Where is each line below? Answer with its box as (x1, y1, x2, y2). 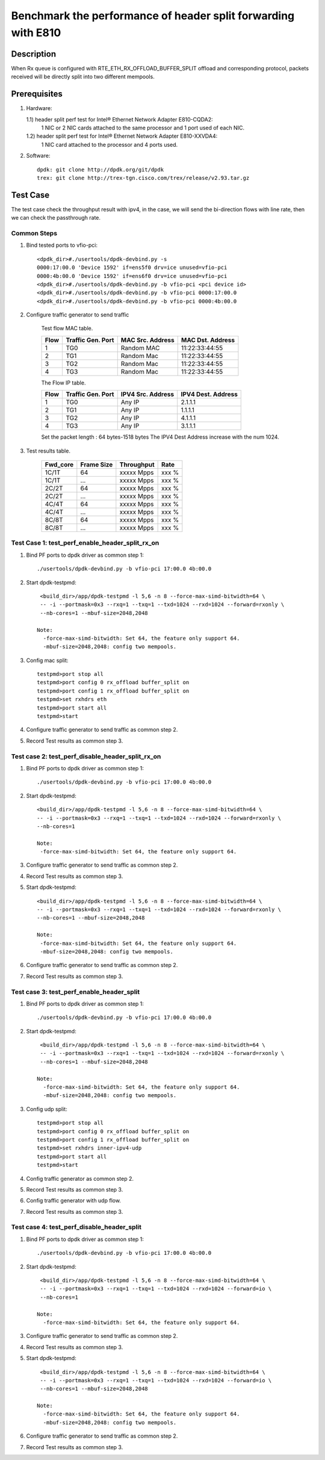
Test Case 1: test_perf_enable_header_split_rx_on (11, 539, 159, 547)
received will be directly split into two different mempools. (11, 73, 155, 81)
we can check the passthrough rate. (11, 214, 101, 221)
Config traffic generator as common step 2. (26, 1175, 134, 1182)
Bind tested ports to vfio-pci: (26, 241, 97, 249)
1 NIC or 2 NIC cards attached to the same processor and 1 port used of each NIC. (41, 124, 245, 131)
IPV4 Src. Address (120, 390, 175, 398)
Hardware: (26, 105, 52, 112)
